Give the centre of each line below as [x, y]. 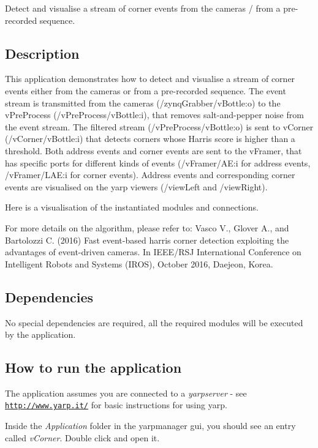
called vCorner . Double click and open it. [82, 437]
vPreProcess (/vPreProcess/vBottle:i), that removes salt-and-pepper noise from [154, 115]
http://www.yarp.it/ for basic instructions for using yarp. [116, 405]
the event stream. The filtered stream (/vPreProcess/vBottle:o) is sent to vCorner [159, 126]
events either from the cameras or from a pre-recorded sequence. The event [146, 90]
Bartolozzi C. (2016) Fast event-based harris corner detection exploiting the [147, 240]
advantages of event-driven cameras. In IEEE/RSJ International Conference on [153, 252]
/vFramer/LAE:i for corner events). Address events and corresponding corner [150, 175]
